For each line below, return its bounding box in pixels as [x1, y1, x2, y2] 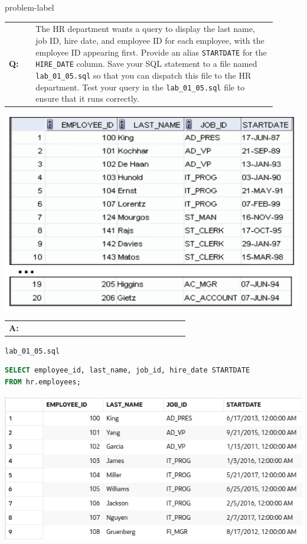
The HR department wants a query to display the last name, [35, 22, 255, 35]
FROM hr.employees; [5, 377, 81, 386]
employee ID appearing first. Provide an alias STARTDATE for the [35, 46, 267, 58]
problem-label [5, 1, 54, 13]
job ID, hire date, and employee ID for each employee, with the [35, 34, 264, 46]
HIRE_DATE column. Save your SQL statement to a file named [35, 57, 257, 70]
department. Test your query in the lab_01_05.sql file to [35, 80, 245, 93]
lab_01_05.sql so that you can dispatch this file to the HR [35, 69, 252, 81]
